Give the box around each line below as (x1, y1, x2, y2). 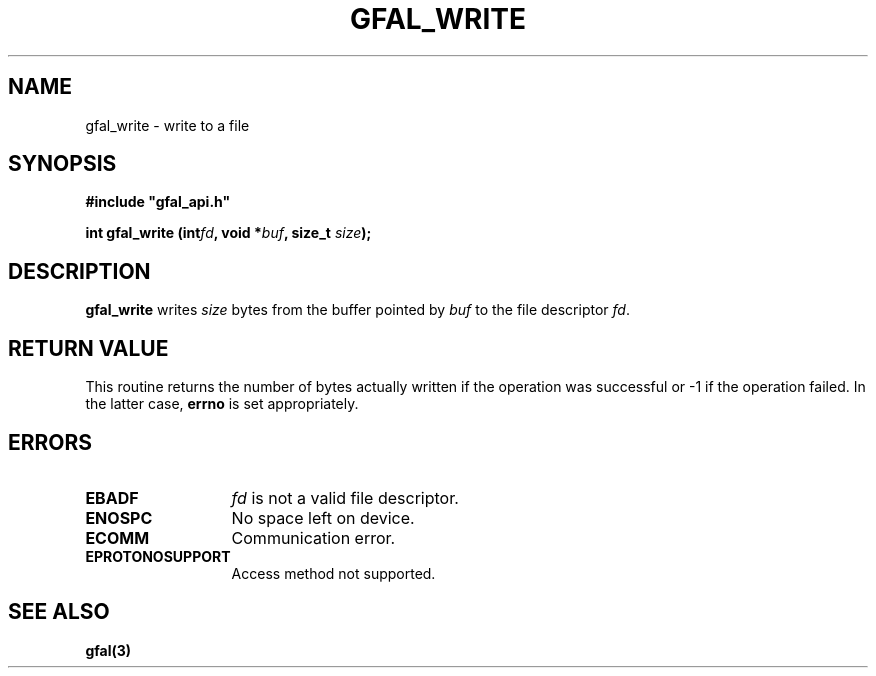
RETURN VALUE (8, 335, 169, 361)
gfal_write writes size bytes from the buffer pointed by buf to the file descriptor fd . (85, 301, 630, 319)
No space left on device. (231, 507, 415, 528)
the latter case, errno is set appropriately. (85, 395, 359, 413)
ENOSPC (85, 507, 153, 528)
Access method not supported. (231, 564, 436, 582)
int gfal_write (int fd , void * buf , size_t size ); (85, 224, 372, 242)
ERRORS (8, 429, 93, 455)
